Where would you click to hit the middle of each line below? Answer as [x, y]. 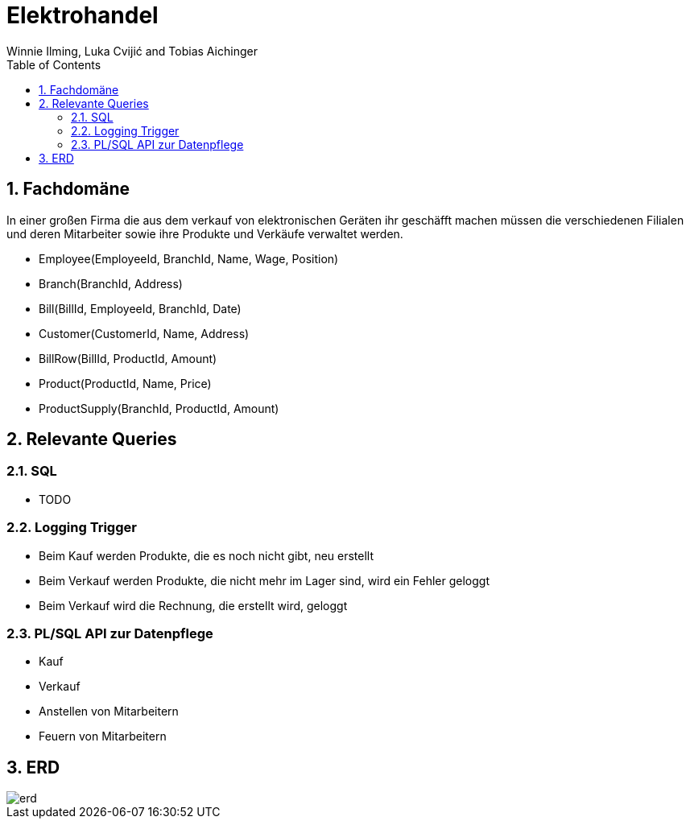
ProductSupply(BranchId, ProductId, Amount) [159, 408]
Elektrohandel [83, 15]
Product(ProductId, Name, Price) [125, 383]
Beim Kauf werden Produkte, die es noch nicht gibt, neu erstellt [207, 555]
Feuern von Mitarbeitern [103, 736]
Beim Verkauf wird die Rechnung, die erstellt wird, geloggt [193, 605]
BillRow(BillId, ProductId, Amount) [128, 358]
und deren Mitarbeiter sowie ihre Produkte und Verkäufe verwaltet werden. [205, 233]
